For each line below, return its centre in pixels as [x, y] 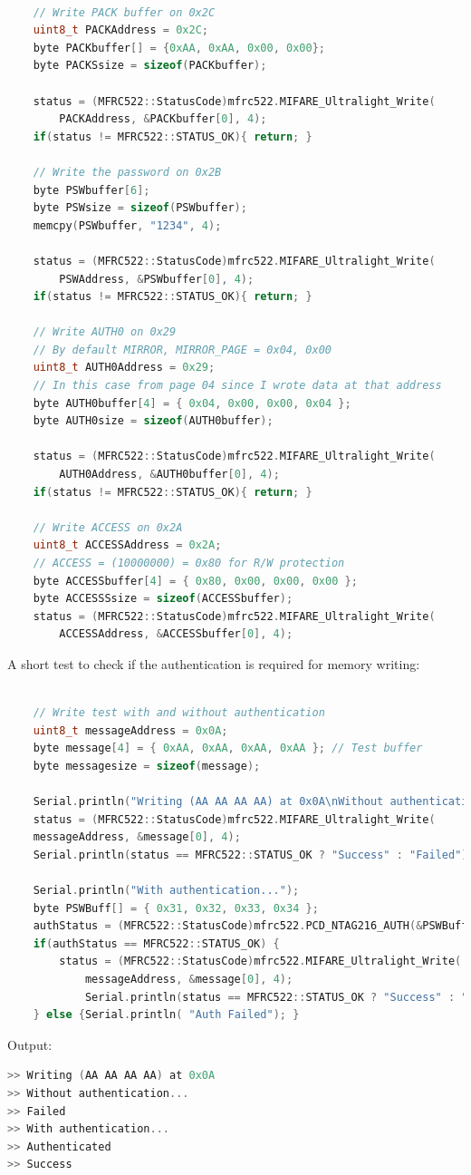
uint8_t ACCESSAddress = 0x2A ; [127, 545]
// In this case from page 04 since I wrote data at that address [237, 386]
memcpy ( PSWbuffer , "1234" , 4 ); [127, 225]
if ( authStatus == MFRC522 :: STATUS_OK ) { [156, 943]
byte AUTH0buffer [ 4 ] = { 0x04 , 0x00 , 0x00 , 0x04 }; [192, 403]
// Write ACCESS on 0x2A [108, 527]
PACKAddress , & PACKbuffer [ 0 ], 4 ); [163, 119]
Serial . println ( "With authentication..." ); [166, 891]
